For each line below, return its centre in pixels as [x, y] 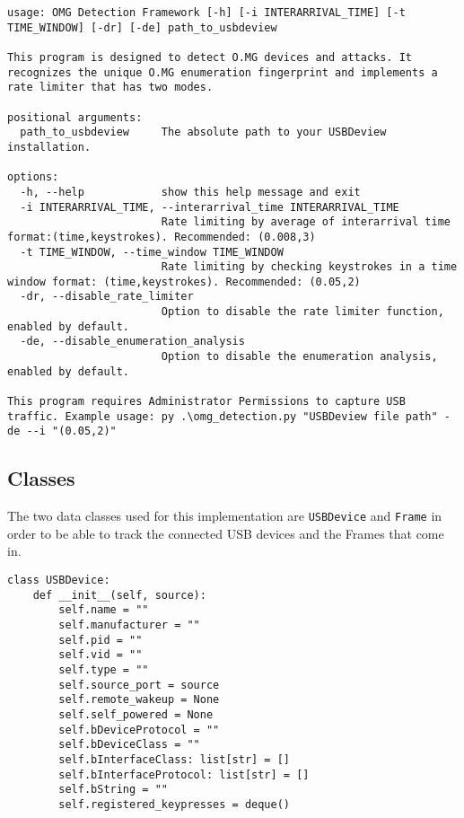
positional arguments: [75, 117]
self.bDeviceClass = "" [129, 745]
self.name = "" [104, 610]
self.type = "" [104, 670]
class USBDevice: [59, 581]
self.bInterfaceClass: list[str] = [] [174, 759]
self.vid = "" [101, 655]
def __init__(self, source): [119, 595]
